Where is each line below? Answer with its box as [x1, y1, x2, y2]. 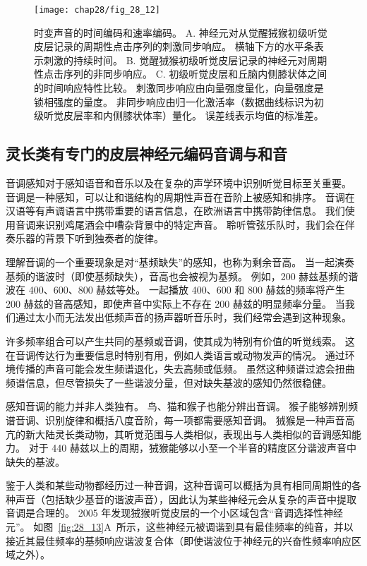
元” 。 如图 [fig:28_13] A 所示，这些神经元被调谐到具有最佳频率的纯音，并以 [6, 519, 354, 534]
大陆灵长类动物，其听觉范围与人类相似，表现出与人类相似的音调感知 [35, 426, 351, 441]
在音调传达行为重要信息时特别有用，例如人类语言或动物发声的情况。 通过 [6, 347, 345, 362]
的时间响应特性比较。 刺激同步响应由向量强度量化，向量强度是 [34, 80, 324, 95]
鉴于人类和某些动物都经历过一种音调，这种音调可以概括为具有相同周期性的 [6, 478, 351, 493]
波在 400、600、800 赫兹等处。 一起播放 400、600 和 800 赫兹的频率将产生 [6, 282, 345, 297]
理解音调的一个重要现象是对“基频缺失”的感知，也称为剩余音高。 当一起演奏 [6, 254, 354, 269]
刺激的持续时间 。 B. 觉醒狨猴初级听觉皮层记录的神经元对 [43, 52, 308, 67]
